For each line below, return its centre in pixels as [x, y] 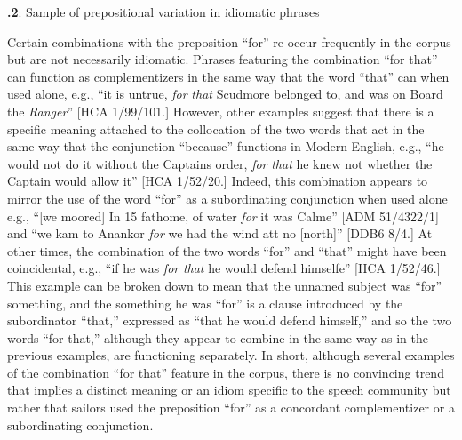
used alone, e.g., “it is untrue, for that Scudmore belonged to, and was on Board [225, 94]
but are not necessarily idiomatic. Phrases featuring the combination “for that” [223, 59]
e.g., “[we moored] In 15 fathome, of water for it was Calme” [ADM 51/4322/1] [223, 216]
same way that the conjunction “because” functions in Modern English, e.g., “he [226, 146]
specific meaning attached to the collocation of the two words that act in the [216, 128]
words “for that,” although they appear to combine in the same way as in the [218, 337]
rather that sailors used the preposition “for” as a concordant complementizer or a [231, 408]
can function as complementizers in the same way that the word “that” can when [228, 76]
